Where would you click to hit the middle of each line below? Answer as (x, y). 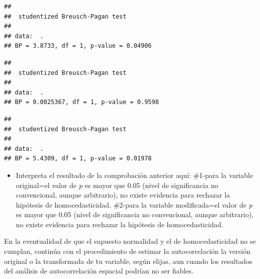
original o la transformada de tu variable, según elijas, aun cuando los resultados (128, 261)
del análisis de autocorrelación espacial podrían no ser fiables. (99, 271)
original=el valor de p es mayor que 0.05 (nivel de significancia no (117, 185)
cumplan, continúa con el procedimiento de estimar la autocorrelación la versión (127, 251)
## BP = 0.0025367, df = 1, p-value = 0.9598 (81, 102)
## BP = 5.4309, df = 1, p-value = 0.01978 (78, 159)
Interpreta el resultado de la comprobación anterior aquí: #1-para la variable (135, 175)
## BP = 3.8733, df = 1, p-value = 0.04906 (78, 46)
